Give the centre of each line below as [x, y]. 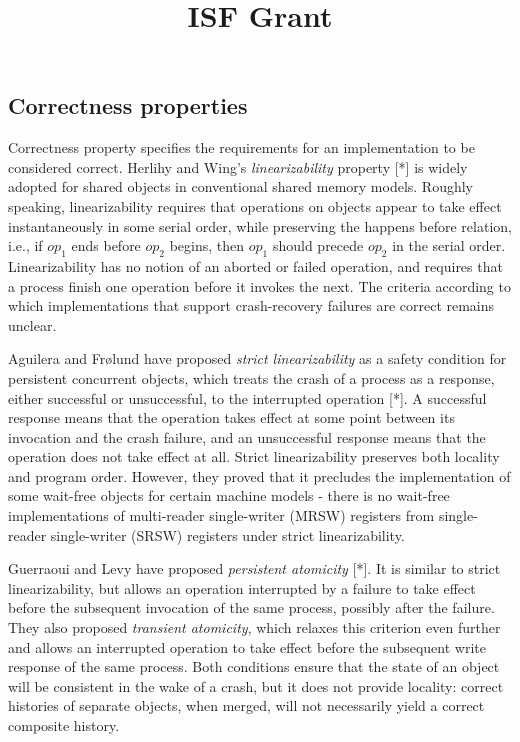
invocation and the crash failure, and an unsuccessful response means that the [247, 436]
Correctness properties [128, 105]
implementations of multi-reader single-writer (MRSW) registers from [221, 515]
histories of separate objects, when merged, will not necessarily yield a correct [246, 705]
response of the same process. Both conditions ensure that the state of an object [254, 666]
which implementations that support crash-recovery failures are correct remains [251, 305]
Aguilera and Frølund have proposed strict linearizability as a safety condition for [257, 358]
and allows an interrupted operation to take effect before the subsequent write [247, 646]
